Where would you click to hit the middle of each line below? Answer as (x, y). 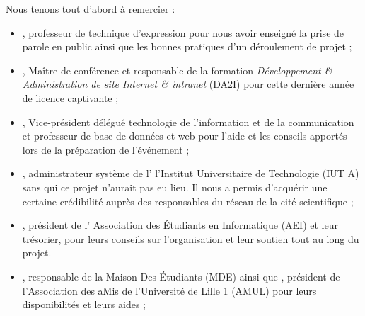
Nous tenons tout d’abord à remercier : (91, 9)
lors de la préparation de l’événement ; (106, 149)
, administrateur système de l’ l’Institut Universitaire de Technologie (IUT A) (191, 173)
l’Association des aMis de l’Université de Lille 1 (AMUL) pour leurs (169, 290)
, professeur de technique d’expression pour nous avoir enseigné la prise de (183, 32)
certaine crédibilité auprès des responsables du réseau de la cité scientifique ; (188, 201)
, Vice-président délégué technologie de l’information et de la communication (188, 122)
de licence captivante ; (70, 97)
